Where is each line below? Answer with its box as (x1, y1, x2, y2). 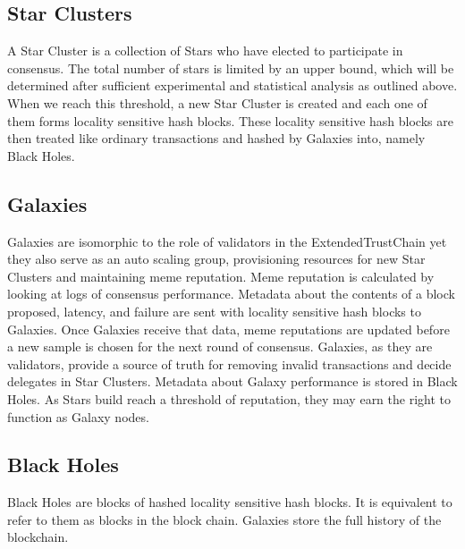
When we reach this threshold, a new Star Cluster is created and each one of (7, 93, 427, 112)
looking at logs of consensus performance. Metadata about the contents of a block (7, 284, 455, 303)
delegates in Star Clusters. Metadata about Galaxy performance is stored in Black (7, 372, 458, 391)
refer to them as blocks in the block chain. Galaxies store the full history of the (7, 510, 442, 528)
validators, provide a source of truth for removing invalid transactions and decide (7, 354, 452, 373)
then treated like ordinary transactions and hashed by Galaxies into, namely (7, 129, 426, 148)
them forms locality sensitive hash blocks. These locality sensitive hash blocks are (7, 111, 453, 130)
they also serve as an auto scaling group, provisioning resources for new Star (7, 249, 426, 268)
